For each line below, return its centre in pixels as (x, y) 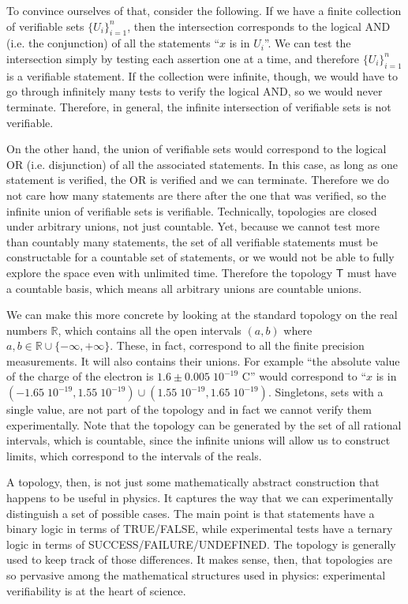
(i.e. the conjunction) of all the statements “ (113, 43)
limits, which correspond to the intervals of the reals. (134, 455)
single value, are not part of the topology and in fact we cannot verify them (189, 409)
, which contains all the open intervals (150, 330)
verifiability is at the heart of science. (96, 590)
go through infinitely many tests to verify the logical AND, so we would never (195, 91)
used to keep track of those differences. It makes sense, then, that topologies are (200, 559)
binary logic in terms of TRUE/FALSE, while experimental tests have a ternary (200, 529)
